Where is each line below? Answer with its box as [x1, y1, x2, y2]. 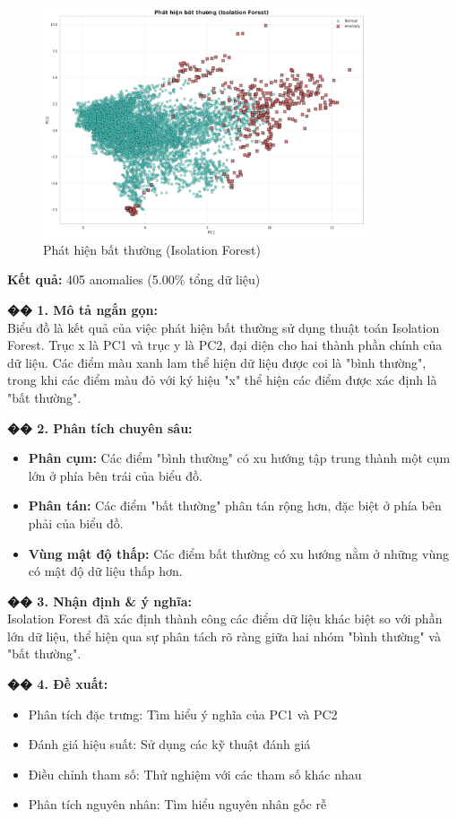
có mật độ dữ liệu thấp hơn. [28, 562, 183, 580]
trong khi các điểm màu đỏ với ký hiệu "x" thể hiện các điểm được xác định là [7, 370, 437, 389]
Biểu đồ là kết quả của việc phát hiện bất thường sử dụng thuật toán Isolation [7, 318, 440, 336]
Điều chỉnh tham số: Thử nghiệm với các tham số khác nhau [28, 764, 362, 783]
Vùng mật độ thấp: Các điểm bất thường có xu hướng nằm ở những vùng [28, 544, 449, 562]
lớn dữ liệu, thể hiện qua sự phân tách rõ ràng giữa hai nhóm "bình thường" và [7, 626, 441, 645]
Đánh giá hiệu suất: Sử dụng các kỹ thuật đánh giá [28, 735, 311, 754]
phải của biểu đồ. [28, 513, 124, 532]
